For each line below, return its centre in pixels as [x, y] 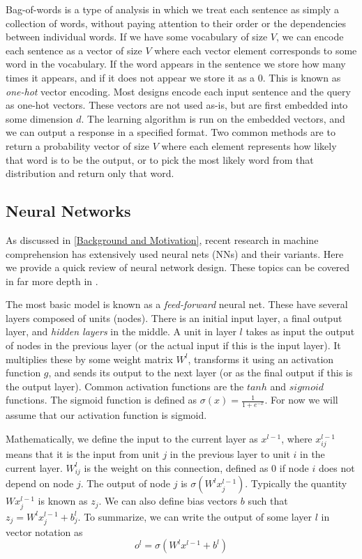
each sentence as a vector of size [74, 50]
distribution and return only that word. [90, 173]
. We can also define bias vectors [168, 501]
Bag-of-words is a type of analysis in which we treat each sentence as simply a [172, 9]
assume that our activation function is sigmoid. [106, 415]
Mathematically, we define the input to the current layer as [132, 438]
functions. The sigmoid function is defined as [101, 400]
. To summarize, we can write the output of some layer [195, 516]
